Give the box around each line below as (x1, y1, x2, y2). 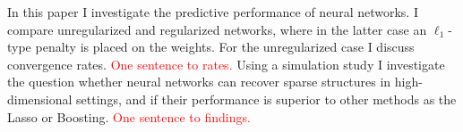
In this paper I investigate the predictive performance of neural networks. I (7, 3, 418, 21)
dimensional (7, 89, 73, 108)
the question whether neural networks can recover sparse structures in (7, 72, 391, 91)
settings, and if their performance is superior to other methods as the (76, 89, 457, 108)
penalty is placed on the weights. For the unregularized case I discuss (35, 37, 415, 56)
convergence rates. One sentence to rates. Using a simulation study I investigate (7, 54, 445, 73)
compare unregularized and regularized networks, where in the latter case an (7, 20, 427, 38)
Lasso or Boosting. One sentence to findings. (7, 107, 251, 126)
